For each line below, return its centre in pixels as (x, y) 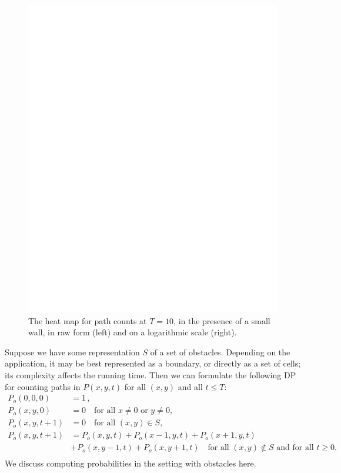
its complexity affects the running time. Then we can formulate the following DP (151, 375)
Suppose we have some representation (72, 352)
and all (190, 386)
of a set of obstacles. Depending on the (220, 352)
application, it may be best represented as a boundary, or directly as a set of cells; (153, 363)
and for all (295, 448)
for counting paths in (43, 386)
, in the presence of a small (222, 320)
